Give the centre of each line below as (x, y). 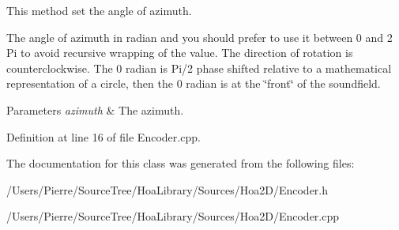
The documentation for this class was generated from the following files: (181, 163)
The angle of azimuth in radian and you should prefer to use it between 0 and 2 (199, 37)
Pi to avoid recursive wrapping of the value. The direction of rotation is (180, 53)
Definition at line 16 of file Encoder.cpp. (104, 136)
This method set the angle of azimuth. (99, 10)
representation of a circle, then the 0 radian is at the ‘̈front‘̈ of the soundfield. (194, 83)
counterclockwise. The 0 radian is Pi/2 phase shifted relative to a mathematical (199, 68)
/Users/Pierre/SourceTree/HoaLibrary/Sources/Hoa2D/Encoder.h (168, 189)
